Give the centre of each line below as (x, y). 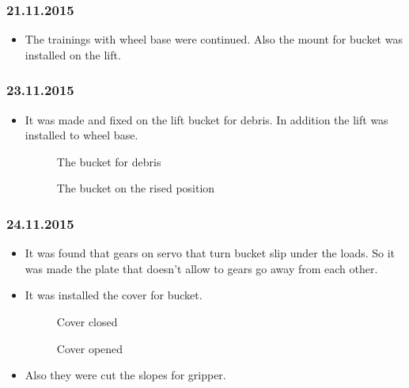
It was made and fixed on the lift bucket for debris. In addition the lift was (206, 119)
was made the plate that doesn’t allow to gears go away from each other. (201, 268)
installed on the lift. (73, 54)
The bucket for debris (109, 161)
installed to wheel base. (81, 135)
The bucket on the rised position (136, 188)
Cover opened (90, 348)
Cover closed (87, 321)
